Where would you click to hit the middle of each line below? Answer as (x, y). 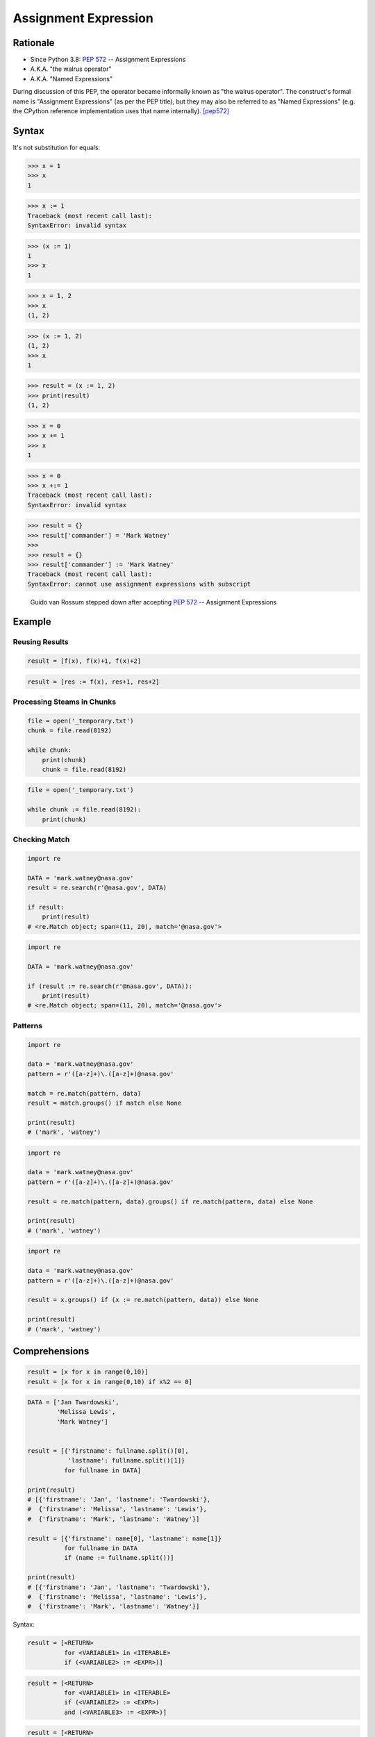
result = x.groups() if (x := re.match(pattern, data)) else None (143, 1300)
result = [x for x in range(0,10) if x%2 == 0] (110, 1382)
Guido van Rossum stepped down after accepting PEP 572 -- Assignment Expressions (153, 602)
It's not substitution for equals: (57, 147)
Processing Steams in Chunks (65, 702)
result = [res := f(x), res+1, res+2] (93, 682)
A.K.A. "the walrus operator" (71, 69)
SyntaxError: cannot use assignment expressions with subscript (139, 584)
